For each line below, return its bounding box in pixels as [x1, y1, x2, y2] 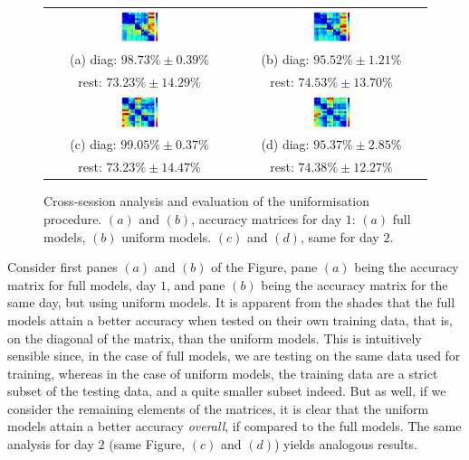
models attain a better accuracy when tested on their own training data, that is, [7, 310, 453, 329]
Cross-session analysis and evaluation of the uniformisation [43, 192, 370, 211]
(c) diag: [70, 135, 117, 154]
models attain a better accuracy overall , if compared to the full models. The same [7, 417, 462, 436]
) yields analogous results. [273, 435, 417, 454]
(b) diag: [261, 49, 310, 68]
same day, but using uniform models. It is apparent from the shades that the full [7, 293, 455, 312]
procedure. [43, 209, 102, 228]
